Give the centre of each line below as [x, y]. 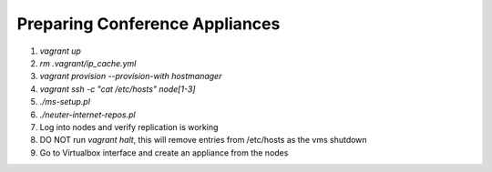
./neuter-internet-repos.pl [87, 115]
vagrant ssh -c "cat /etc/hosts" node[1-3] [118, 89]
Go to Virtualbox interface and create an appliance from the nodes [164, 152]
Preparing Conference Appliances [149, 24]
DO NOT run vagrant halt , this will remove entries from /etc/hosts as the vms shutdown [204, 140]
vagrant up [61, 51]
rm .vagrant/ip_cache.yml [88, 63]
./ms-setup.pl [65, 102]
